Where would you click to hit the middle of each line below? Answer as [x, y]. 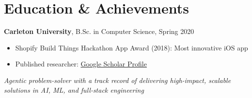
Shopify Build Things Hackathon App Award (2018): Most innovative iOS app [132, 47]
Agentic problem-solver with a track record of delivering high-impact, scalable [118, 80]
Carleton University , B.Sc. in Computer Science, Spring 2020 [99, 31]
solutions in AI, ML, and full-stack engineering [74, 90]
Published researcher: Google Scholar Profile [81, 64]
